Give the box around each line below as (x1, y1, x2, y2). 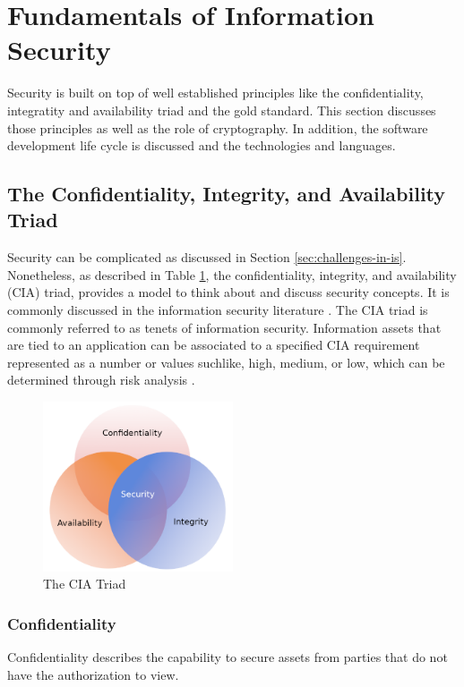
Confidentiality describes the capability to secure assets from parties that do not (7, 648, 448, 666)
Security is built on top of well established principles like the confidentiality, (7, 83, 424, 102)
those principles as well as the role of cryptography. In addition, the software (7, 118, 428, 137)
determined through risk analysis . (7, 370, 195, 389)
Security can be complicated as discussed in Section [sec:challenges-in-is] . (7, 248, 407, 267)
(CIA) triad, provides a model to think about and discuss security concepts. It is (7, 283, 450, 301)
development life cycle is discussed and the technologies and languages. (7, 136, 396, 155)
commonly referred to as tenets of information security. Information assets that (7, 318, 442, 336)
